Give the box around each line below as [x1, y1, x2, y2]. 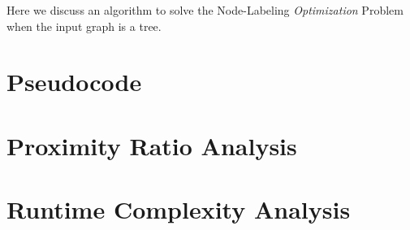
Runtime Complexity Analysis [6, 193, 351, 226]
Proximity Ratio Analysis [6, 128, 297, 162]
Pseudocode [6, 65, 142, 98]
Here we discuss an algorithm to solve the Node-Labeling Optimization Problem [6, 2, 404, 18]
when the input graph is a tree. [6, 17, 162, 34]
